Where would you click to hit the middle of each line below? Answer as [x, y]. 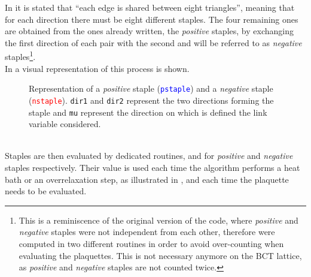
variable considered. [65, 124]
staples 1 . [20, 56]
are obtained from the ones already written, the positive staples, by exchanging [149, 31]
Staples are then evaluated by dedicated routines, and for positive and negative [149, 156]
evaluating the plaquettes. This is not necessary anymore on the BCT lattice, [160, 255]
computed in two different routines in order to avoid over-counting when [151, 243]
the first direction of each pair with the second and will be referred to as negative [153, 42]
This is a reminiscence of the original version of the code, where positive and [158, 220]
